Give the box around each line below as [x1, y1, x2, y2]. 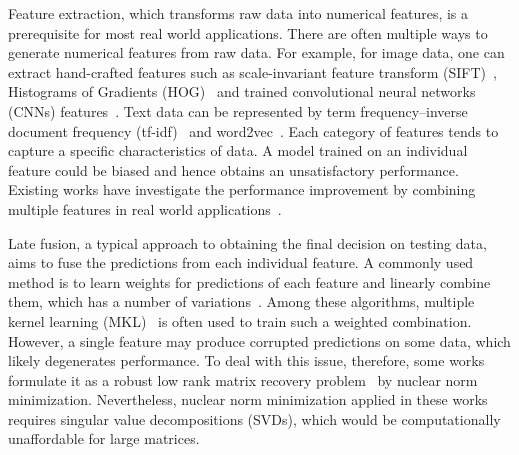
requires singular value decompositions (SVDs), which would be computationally [8, 408, 501, 429]
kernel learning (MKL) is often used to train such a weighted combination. [8, 310, 472, 331]
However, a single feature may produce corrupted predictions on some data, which [8, 330, 511, 351]
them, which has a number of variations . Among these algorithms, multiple [8, 291, 475, 312]
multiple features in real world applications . [8, 198, 282, 219]
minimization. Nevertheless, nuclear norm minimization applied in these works [8, 389, 488, 410]
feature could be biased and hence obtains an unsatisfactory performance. [8, 159, 459, 180]
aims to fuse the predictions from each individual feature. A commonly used [8, 252, 474, 273]
